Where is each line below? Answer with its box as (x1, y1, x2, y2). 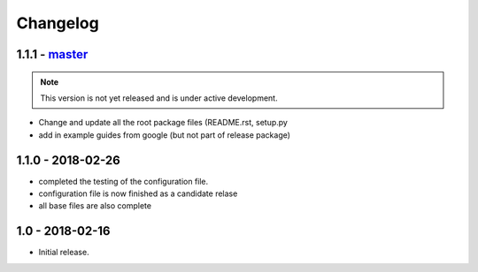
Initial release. (38, 247, 89, 258)
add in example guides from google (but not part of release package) (38, 129, 291, 140)
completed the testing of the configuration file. (38, 176, 209, 186)
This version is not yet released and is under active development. (40, 93, 278, 103)
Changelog (16, 13, 99, 33)
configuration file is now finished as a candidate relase (38, 188, 238, 199)
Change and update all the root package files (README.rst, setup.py (38, 117, 288, 128)
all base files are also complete (38, 200, 152, 211)
